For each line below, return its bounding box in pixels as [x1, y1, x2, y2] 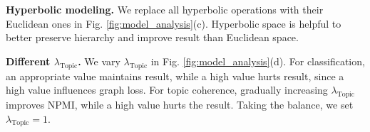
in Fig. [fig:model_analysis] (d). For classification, [150, 53, 365, 68]
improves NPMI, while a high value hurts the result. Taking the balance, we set [6, 97, 354, 111]
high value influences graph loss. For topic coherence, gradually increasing [6, 82, 328, 97]
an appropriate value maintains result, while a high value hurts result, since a [6, 68, 344, 83]
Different [6, 53, 51, 68]
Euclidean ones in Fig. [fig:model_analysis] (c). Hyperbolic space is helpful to [6, 16, 341, 31]
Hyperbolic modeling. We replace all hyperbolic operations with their [6, 2, 324, 16]
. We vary [78, 53, 120, 68]
